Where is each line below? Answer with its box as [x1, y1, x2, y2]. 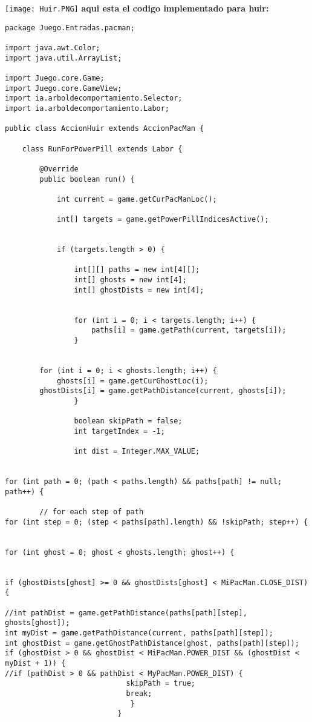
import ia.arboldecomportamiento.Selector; [5, 94, 183, 103]
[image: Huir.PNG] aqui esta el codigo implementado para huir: [5, 2, 269, 14]
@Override [39, 164, 79, 173]
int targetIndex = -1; [74, 426, 165, 436]
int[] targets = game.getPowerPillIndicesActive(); [56, 215, 269, 224]
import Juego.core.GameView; [5, 84, 122, 93]
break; [126, 689, 152, 698]
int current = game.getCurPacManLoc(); [56, 194, 217, 204]
